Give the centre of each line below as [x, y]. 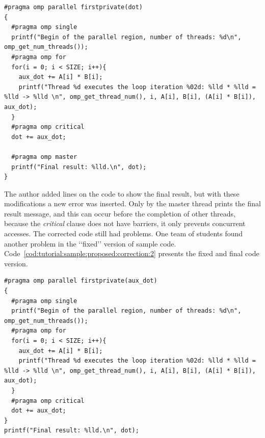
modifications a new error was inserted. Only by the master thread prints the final [132, 203]
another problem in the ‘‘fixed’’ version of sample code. [90, 243]
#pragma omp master [44, 157]
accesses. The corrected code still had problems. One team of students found [124, 234]
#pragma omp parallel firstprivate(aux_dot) [81, 281]
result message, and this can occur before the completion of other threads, [120, 213]
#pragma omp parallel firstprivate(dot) [74, 7]
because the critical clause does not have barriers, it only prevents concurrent [125, 223]
